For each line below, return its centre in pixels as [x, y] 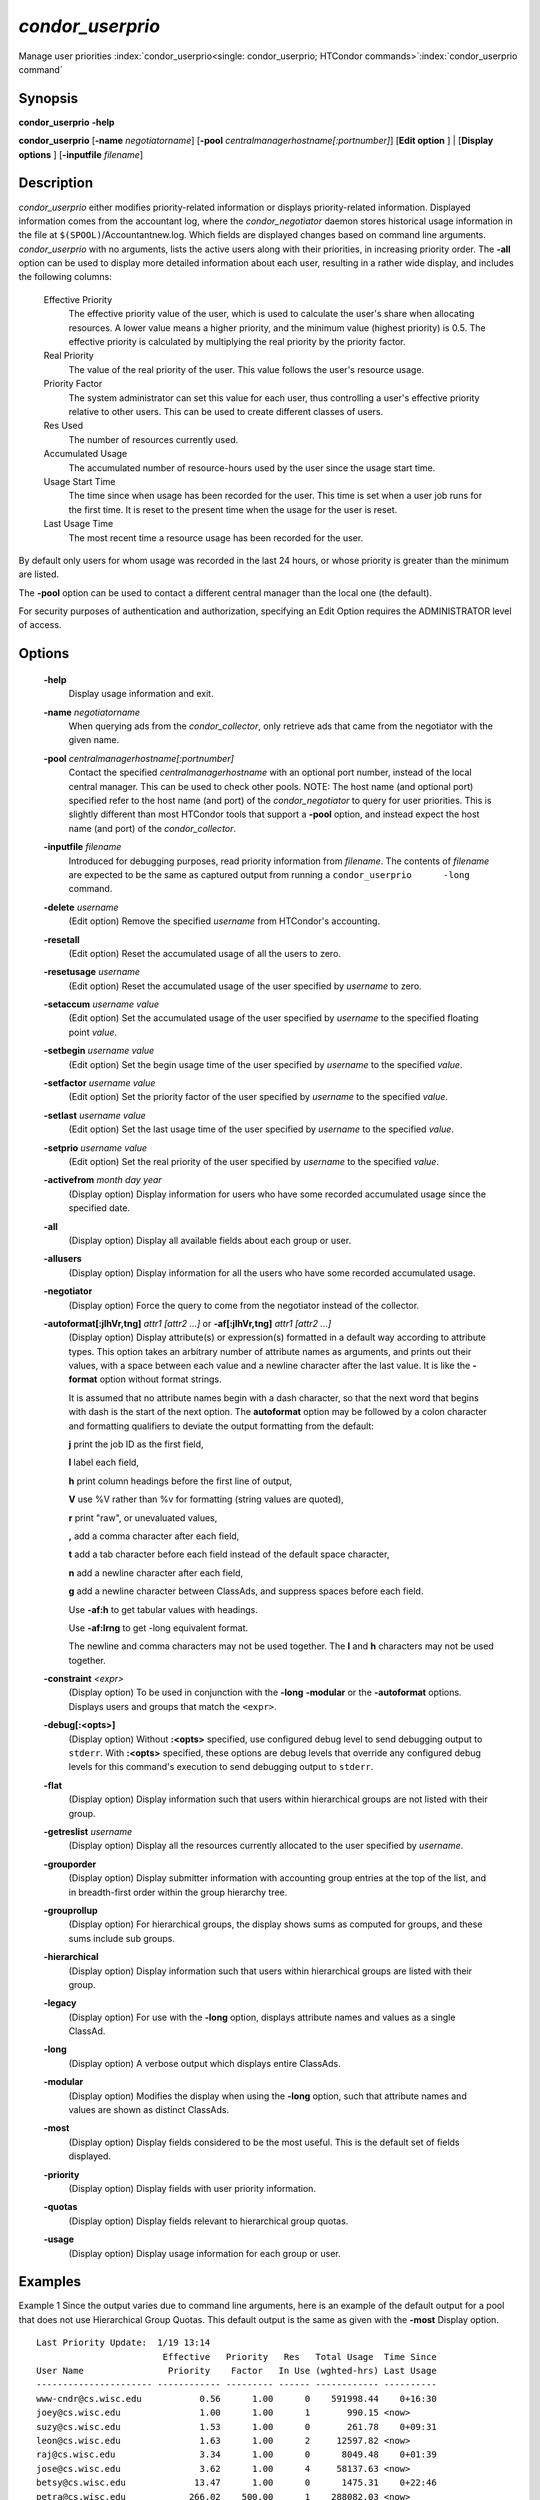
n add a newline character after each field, [156, 1572]
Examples [50, 2281]
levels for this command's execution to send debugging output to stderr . [221, 1767]
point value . [93, 1032]
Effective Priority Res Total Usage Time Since [299, 2356]
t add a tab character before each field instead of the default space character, [229, 1554]
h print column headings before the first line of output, [180, 1481]
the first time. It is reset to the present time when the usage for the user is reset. [233, 509]
